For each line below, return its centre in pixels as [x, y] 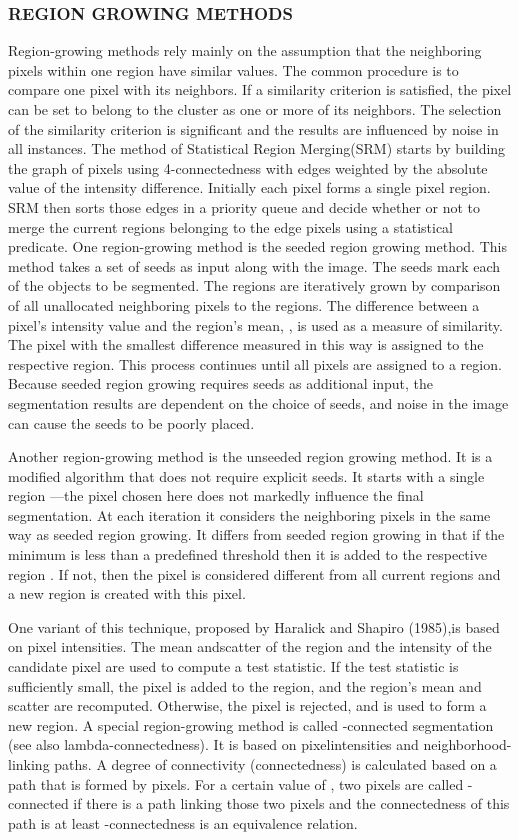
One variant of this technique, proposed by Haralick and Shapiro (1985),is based [254, 626]
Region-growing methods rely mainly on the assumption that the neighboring [245, 50]
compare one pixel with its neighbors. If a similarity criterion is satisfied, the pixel [260, 89]
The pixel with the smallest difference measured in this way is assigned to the [246, 344]
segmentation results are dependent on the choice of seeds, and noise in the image [258, 402]
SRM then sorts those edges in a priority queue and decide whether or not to [244, 206]
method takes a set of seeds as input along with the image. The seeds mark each [254, 265]
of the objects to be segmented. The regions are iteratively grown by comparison [254, 285]
